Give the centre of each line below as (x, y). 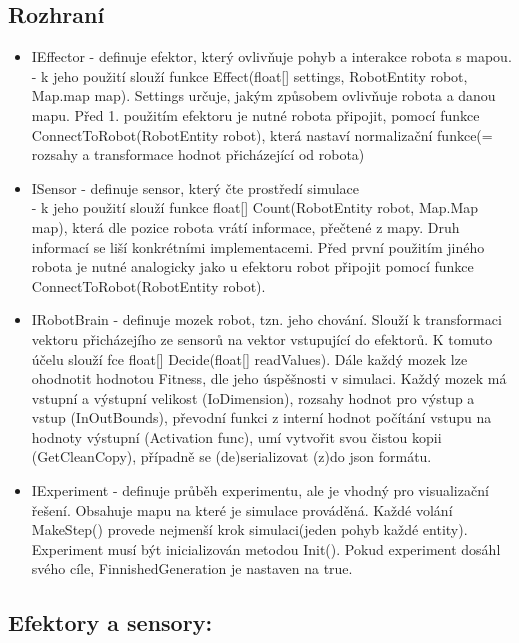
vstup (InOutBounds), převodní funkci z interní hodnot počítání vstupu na (261, 417)
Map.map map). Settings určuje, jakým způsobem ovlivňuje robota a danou (263, 95)
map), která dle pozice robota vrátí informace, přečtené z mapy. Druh (245, 226)
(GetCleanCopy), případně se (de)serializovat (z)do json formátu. (231, 456)
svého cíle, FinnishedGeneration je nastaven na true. (192, 568)
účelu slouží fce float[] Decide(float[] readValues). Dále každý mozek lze (249, 358)
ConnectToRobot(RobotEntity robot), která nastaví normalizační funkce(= (262, 134)
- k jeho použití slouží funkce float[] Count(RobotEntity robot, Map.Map (255, 207)
